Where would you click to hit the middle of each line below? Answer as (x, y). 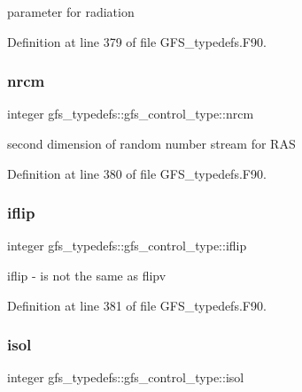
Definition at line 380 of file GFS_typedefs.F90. (137, 173)
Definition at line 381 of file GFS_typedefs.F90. (137, 305)
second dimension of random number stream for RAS (151, 143)
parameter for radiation (71, 12)
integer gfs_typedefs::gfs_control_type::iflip (127, 246)
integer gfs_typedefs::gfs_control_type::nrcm (131, 114)
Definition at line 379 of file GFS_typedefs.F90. (137, 41)
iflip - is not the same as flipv (87, 275)
